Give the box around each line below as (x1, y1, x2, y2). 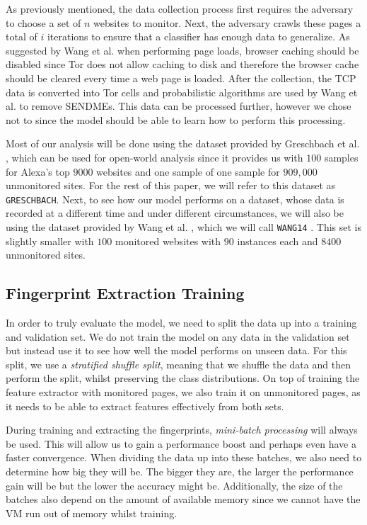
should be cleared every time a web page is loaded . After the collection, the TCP (6, 70, 356, 85)
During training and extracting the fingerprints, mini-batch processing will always (6, 422, 358, 437)
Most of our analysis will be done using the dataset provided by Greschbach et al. (6, 136, 360, 151)
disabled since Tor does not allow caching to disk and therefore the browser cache (6, 57, 359, 72)
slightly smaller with (6, 233, 94, 248)
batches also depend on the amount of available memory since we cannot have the (6, 492, 361, 507)
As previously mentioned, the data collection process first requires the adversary (6, 1, 354, 16)
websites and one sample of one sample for (96, 164, 280, 179)
